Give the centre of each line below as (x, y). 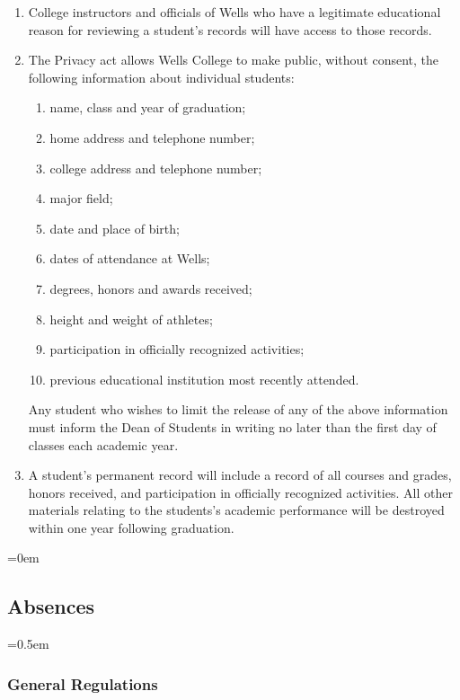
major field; (81, 198)
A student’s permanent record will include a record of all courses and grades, (240, 475)
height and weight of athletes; (131, 319)
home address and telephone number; (152, 137)
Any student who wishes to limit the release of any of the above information (238, 409)
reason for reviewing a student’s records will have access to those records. (230, 29)
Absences (51, 606)
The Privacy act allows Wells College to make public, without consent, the (233, 60)
